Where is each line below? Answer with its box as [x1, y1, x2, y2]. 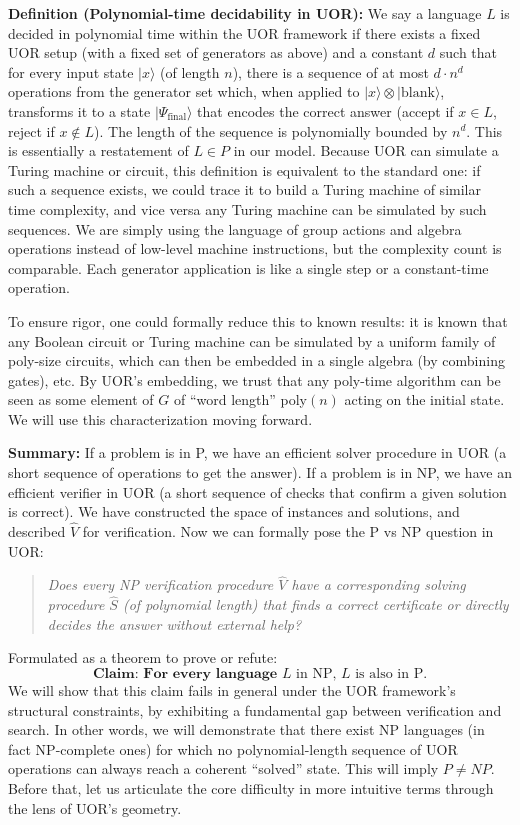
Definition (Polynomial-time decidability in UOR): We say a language [8, 3, 482, 23]
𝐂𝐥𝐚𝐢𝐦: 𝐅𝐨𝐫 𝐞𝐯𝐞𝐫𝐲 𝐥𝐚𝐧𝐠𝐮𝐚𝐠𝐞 [92, 667, 278, 682]
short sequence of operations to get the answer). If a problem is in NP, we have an [8, 462, 512, 483]
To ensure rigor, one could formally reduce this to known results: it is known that [8, 310, 508, 331]
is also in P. [355, 667, 428, 682]
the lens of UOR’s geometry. [8, 797, 182, 818]
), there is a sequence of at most [232, 61, 429, 82]
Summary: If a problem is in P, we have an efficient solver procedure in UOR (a [8, 442, 507, 463]
